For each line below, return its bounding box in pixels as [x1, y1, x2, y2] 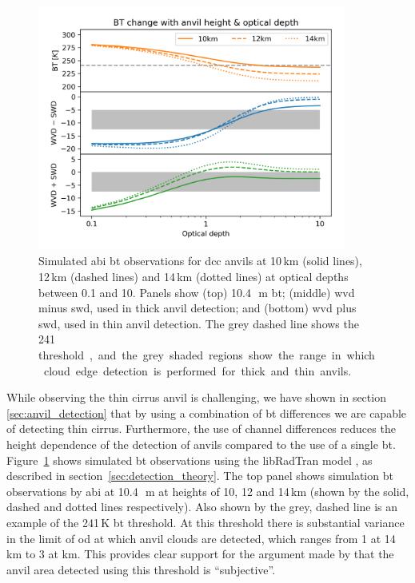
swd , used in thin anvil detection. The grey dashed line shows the [38, 315, 359, 331]
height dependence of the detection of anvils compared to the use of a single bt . [6, 435, 396, 452]
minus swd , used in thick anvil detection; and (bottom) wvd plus [38, 299, 357, 316]
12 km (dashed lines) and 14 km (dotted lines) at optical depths [38, 268, 349, 284]
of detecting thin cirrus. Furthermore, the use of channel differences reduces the [6, 420, 396, 437]
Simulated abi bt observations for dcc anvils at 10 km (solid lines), [38, 252, 362, 269]
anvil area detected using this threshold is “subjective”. [6, 561, 276, 577]
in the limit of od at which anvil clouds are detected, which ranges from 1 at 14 [6, 529, 396, 546]
